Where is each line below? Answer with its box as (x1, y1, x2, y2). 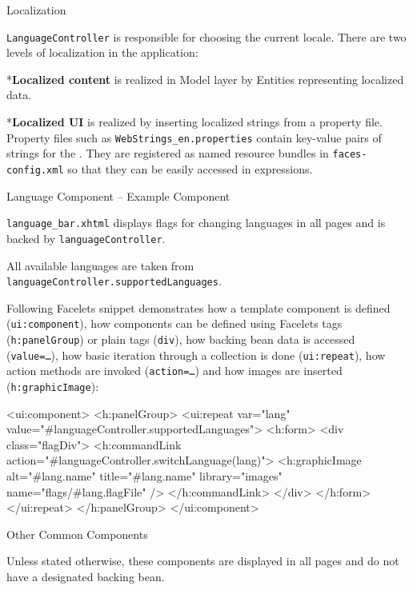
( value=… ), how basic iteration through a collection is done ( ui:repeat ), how (6, 346, 386, 363)
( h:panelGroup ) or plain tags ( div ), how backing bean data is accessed (6, 331, 355, 347)
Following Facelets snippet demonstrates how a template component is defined (6, 299, 391, 316)
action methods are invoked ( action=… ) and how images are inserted (6, 362, 343, 379)
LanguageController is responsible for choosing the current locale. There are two (6, 28, 407, 45)
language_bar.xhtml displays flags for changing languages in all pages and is (6, 214, 386, 231)
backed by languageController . (6, 229, 166, 246)
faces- (332, 149, 367, 161)
